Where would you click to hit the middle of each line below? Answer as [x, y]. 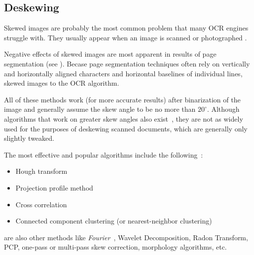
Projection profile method [54, 187]
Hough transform [41, 171]
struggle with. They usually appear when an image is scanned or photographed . [126, 37]
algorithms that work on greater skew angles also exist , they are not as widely [124, 118]
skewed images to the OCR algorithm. [62, 83]
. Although [223, 109]
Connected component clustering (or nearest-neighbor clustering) [114, 221]
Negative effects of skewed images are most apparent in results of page [110, 54]
